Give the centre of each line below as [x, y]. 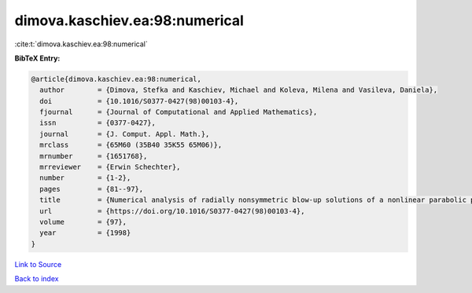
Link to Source [38, 264]
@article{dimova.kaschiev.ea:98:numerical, [116, 79]
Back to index [37, 279]
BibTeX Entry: [37, 58]
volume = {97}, [83, 222]
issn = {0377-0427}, [98, 123]
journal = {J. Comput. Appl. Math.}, [125, 134]
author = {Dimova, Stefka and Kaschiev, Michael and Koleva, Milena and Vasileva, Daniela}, [239, 90]
